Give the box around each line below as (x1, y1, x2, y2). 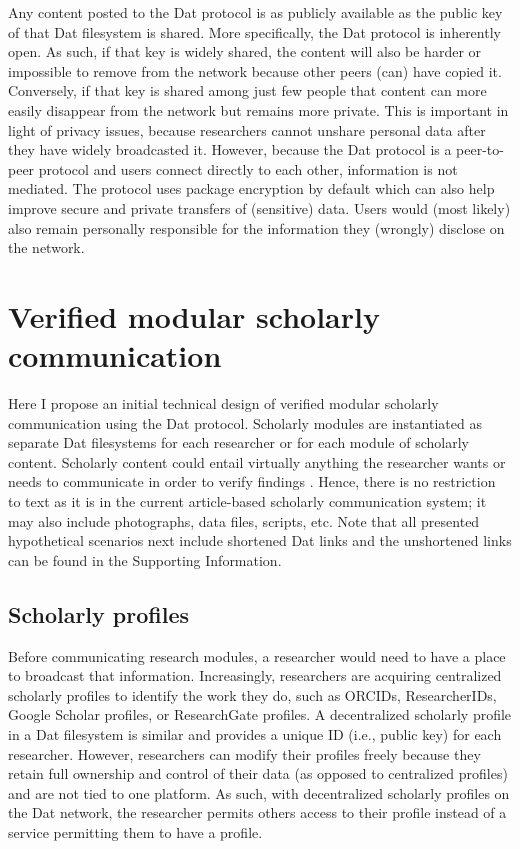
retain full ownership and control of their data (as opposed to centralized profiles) (8, 763, 508, 784)
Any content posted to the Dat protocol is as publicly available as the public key (8, 2, 503, 22)
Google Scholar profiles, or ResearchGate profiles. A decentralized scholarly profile (8, 704, 512, 725)
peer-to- (456, 139, 504, 160)
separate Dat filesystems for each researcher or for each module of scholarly (8, 432, 469, 453)
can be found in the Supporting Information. (8, 549, 282, 570)
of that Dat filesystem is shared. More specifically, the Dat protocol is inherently (8, 21, 501, 42)
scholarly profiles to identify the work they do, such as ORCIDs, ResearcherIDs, (8, 684, 497, 705)
